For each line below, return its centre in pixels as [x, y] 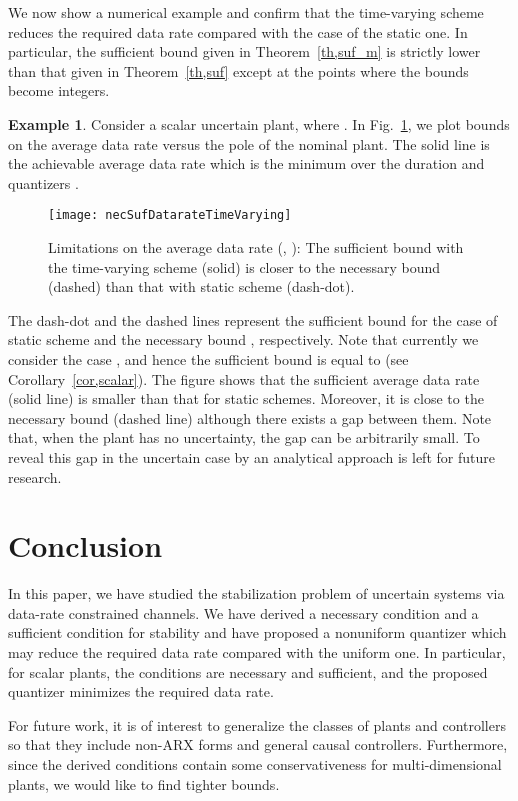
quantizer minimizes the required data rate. [141, 691]
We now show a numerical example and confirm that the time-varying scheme [246, 12]
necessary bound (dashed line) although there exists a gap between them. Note [250, 417]
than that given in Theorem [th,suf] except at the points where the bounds [238, 70]
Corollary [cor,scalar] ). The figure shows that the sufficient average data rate [244, 378]
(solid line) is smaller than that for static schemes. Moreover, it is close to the [246, 398]
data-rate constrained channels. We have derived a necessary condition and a [243, 612]
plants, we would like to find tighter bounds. [144, 783]
